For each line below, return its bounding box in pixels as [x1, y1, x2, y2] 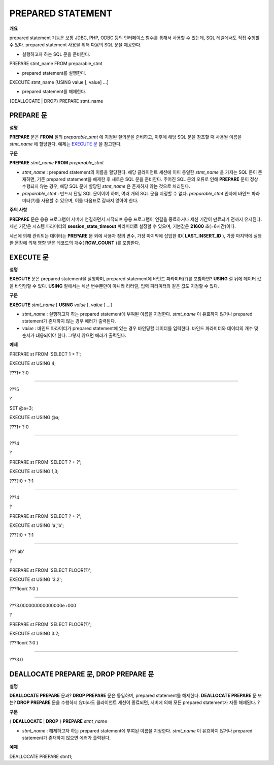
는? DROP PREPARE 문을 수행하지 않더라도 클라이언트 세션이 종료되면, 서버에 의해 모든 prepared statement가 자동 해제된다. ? [9, 699, 260, 705]
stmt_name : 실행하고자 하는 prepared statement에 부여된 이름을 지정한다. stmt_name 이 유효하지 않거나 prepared [22, 311, 253, 317]
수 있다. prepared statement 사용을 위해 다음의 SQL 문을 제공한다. [9, 42, 142, 48]
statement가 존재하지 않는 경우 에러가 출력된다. [22, 318, 116, 324]
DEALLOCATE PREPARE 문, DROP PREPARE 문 [9, 669, 154, 679]
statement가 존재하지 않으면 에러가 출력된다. [22, 735, 111, 741]
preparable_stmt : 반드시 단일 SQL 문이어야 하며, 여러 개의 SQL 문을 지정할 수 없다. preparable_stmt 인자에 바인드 [22, 190, 251, 196]
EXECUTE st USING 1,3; [9, 468, 59, 475]
